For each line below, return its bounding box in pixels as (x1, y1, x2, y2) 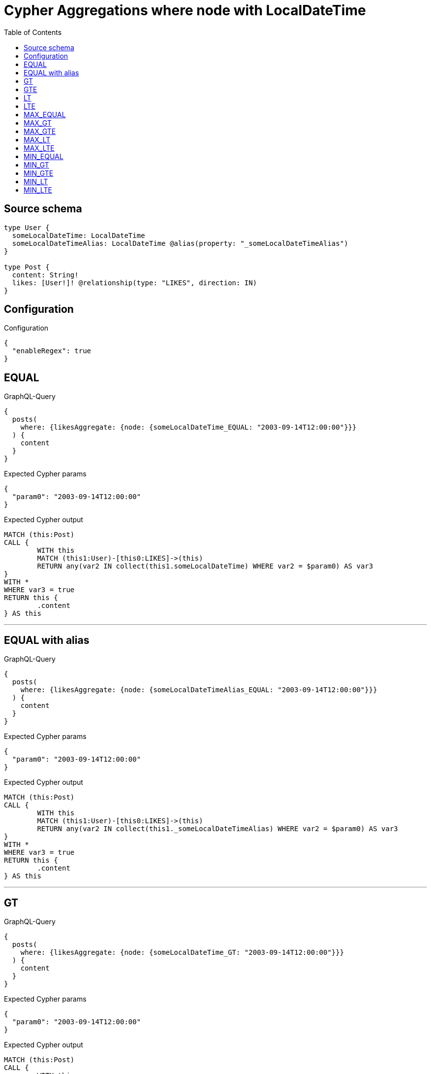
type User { (4, 223, 50, 232)
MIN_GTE (24, 168, 54, 177)
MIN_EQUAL (24, 152, 63, 161)
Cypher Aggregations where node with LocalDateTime (4, 2, 366, 19)
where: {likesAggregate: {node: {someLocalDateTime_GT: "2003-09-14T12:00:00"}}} (20, 948, 344, 956)
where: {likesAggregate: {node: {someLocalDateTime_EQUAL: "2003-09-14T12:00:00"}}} (20, 423, 357, 432)
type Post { (4, 263, 50, 271)
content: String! (12, 270, 79, 279)
